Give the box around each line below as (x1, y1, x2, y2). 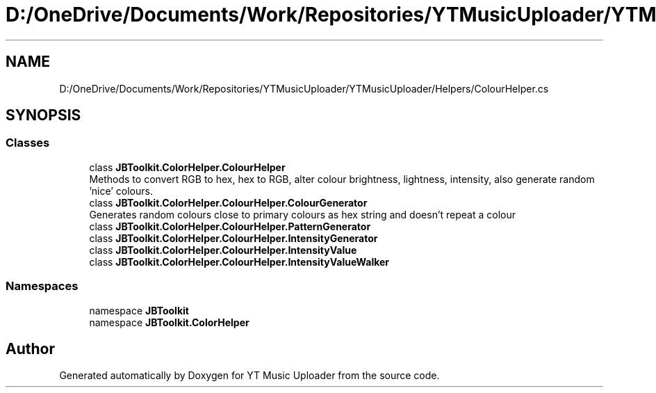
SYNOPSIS (6, 106, 81, 125)
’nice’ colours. (89, 184, 153, 197)
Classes (6, 136, 50, 150)
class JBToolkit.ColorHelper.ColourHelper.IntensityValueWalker (89, 255, 390, 268)
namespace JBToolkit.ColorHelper (89, 316, 249, 328)
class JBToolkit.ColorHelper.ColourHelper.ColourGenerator (89, 196, 368, 209)
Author (6, 339, 55, 358)
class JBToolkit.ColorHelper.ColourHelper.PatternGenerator (89, 220, 371, 232)
